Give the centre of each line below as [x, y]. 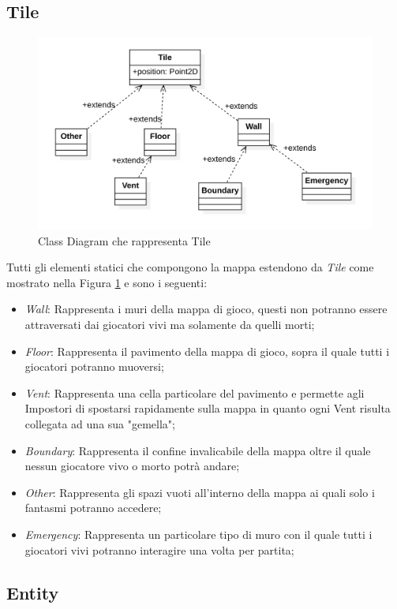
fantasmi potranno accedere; [93, 508]
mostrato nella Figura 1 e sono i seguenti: [107, 282]
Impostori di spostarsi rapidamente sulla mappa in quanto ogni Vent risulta [208, 408]
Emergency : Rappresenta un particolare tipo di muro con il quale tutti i [198, 534]
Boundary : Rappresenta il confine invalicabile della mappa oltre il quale [198, 450]
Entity [33, 592]
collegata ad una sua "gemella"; [100, 424]
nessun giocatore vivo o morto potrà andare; [132, 466]
